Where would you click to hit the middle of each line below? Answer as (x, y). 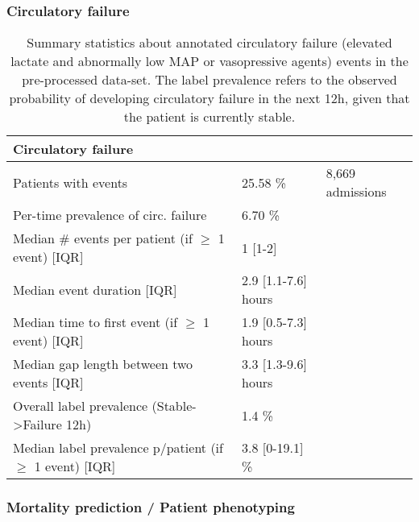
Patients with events (71, 182)
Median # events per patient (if (103, 238)
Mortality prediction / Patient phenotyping (151, 507)
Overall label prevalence (81, 406)
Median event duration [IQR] (95, 289)
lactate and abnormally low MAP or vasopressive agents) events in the (209, 61)
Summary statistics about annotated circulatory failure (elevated (209, 43)
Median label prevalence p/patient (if (118, 448)
